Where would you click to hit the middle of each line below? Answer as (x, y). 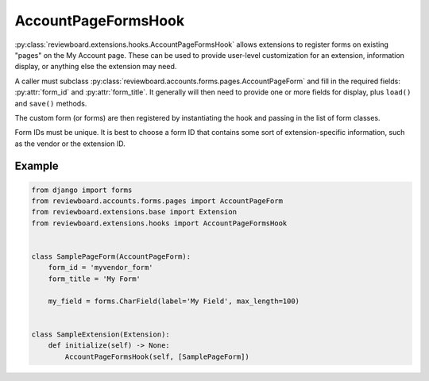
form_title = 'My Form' (94, 279)
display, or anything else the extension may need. (96, 67)
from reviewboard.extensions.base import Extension (134, 212)
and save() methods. (51, 103)
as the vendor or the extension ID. (70, 144)
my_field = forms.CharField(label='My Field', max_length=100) (174, 301)
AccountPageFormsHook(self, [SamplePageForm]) (157, 356)
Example (37, 166)
